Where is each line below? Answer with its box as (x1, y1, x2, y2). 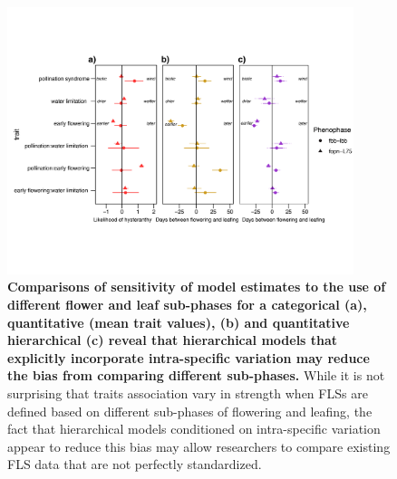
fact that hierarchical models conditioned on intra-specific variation (7, 419, 381, 438)
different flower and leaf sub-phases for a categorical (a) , (7, 294, 367, 313)
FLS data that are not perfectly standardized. (7, 455, 262, 474)
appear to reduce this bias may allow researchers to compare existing (7, 436, 391, 455)
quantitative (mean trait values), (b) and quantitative (7, 312, 350, 331)
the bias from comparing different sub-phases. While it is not (7, 366, 385, 385)
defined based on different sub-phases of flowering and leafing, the (7, 401, 373, 420)
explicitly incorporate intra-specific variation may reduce (7, 348, 370, 367)
